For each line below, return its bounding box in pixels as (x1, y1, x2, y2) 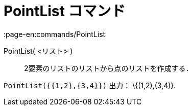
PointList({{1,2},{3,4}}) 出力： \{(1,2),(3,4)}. (4, 81, 176, 90)
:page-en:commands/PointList (4, 29, 106, 39)
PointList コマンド (4, 3, 126, 20)
